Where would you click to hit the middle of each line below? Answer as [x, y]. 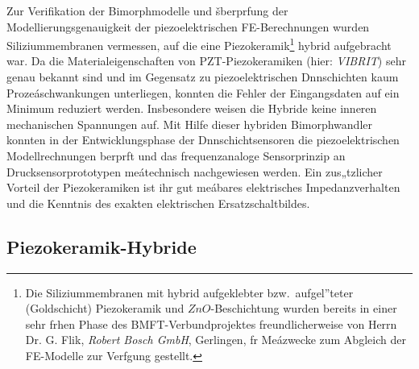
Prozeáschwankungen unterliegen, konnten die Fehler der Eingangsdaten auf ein [203, 92]
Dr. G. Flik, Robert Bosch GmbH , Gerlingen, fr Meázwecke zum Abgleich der [216, 340]
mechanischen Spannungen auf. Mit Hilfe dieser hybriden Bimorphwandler [190, 124]
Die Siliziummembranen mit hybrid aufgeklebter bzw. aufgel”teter [189, 292]
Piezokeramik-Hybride [102, 246]
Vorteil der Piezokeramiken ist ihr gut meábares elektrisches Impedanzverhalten [203, 187]
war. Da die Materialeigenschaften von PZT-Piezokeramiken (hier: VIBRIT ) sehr [206, 61]
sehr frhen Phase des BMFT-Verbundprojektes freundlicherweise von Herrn [211, 323]
